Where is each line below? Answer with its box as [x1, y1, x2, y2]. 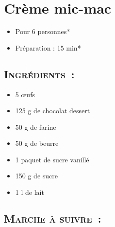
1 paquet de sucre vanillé [15, 154, 89, 164]
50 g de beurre [15, 138, 59, 148]
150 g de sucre [15, 171, 58, 181]
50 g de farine [15, 122, 56, 132]
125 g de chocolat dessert [15, 105, 90, 116]
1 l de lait [15, 187, 44, 197]
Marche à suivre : [4, 211, 101, 226]
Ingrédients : [4, 66, 75, 81]
